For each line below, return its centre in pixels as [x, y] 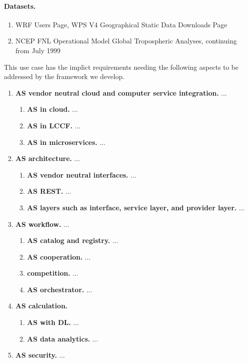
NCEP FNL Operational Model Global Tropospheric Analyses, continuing [126, 41]
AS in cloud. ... [52, 109]
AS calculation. [41, 306]
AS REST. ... [49, 191]
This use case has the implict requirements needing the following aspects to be [121, 67]
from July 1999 [38, 50]
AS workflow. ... [42, 224]
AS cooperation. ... [59, 256]
